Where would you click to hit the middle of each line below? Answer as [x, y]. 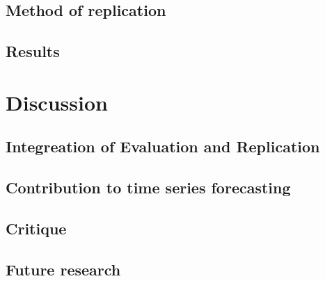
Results [33, 51]
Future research [63, 269]
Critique [36, 228]
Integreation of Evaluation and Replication [163, 146]
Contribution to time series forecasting [148, 187]
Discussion [57, 102]
